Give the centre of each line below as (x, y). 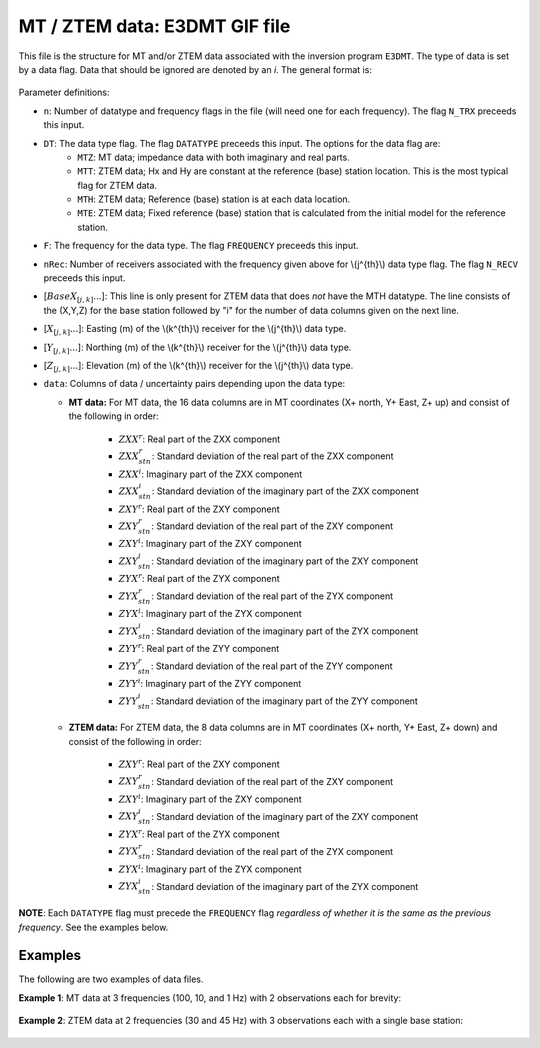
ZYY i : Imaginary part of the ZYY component (210, 683)
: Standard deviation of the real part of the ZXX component (272, 456)
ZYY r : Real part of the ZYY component (199, 648)
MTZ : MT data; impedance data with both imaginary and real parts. (213, 157)
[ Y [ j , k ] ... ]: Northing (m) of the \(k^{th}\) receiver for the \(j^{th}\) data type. (197, 348)
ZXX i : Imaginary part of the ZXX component (210, 473)
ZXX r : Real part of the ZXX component (199, 438)
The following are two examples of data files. (111, 979)
